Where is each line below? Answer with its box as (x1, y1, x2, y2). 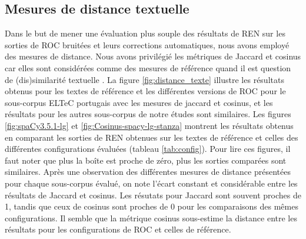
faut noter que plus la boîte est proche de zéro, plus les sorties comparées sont (5, 154, 287, 166)
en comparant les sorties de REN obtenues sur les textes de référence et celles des (5, 131, 298, 143)
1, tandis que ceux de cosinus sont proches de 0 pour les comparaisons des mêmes (5, 200, 298, 213)
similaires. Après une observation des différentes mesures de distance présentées (5, 165, 291, 178)
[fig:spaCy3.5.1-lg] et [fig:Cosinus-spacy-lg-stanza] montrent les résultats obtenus (5, 119, 294, 131)
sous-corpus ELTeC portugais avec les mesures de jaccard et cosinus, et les (5, 96, 273, 108)
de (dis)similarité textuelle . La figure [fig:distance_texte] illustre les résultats (5, 73, 284, 85)
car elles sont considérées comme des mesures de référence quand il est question (5, 61, 291, 74)
